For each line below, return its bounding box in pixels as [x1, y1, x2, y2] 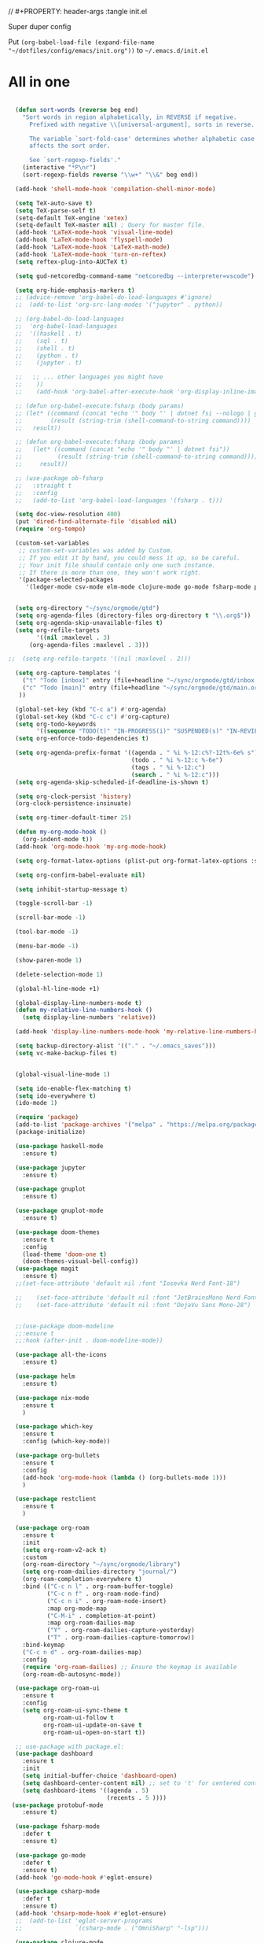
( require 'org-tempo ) [15, 525, 86, 534]
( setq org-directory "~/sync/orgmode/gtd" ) [15, 604, 159, 612]
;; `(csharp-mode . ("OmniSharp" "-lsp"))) [15, 1924, 210, 1932]
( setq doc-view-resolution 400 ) [15, 511, 122, 519]
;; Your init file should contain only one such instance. [18, 561, 216, 569]
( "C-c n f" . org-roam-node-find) [46, 1590, 159, 1598]
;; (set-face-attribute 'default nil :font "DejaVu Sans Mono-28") [15, 1301, 251, 1309]
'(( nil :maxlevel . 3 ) [36, 634, 111, 641]
